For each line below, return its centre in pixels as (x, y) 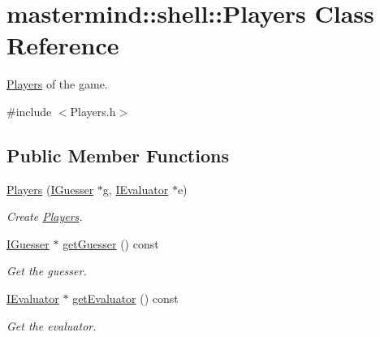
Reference (63, 45)
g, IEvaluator (136, 189)
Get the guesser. (47, 271)
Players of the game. (57, 84)
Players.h (93, 111)
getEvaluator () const (125, 298)
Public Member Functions (118, 155)
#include (29, 111)
